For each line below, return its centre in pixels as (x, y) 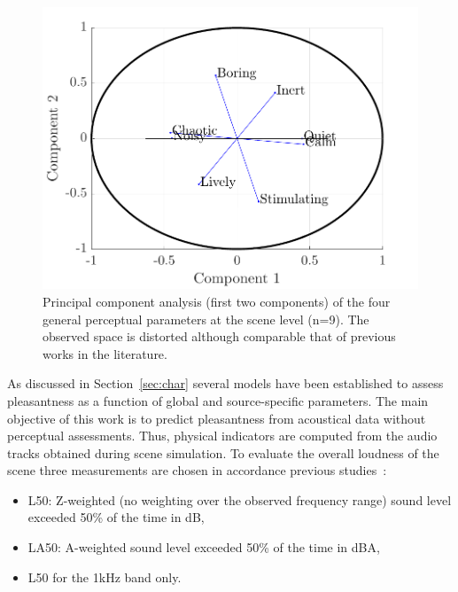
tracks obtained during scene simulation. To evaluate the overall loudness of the (223, 452)
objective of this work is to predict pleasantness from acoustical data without (217, 418)
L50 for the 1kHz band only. (105, 576)
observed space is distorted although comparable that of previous (219, 336)
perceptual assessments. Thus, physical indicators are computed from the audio (222, 436)
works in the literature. (105, 353)
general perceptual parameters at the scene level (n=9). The (206, 319)
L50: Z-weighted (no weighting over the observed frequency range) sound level (240, 499)
